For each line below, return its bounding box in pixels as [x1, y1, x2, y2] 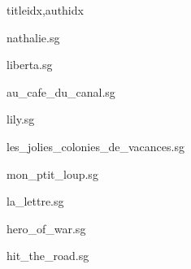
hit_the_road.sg [7, 247, 89, 264]
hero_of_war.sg [7, 219, 86, 236]
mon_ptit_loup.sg [7, 165, 98, 182]
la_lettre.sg [7, 193, 64, 210]
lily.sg [7, 111, 35, 128]
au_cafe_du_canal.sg [7, 83, 115, 100]
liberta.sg [7, 56, 53, 73]
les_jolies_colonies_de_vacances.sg [7, 137, 184, 154]
